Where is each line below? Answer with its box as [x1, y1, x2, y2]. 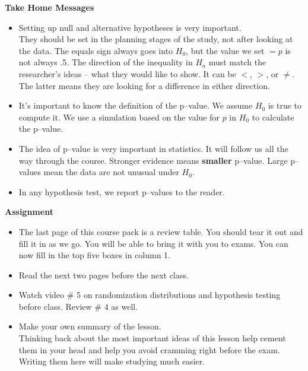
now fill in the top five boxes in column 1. [18, 249, 170, 261]
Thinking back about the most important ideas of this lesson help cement [18, 332, 286, 344]
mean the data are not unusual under [43, 166, 179, 178]
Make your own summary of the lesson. [18, 320, 161, 332]
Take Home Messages [5, 1, 94, 13]
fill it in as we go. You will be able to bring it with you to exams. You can [18, 237, 288, 249]
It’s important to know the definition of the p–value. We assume [18, 99, 253, 112]
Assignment [5, 205, 53, 218]
